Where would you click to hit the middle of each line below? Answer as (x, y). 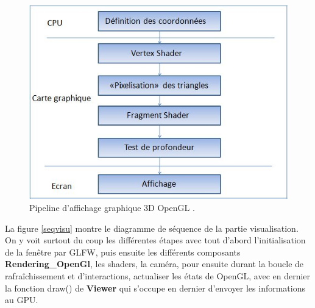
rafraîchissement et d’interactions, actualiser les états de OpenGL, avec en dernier (158, 275)
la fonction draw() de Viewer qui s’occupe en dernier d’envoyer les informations (155, 288)
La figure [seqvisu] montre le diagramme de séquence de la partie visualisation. (152, 228)
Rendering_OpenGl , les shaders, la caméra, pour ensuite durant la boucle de (154, 264)
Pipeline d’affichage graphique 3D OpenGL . (112, 207)
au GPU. (22, 300)
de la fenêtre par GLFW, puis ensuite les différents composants (123, 252)
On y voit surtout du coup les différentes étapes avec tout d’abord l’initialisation (155, 240)
